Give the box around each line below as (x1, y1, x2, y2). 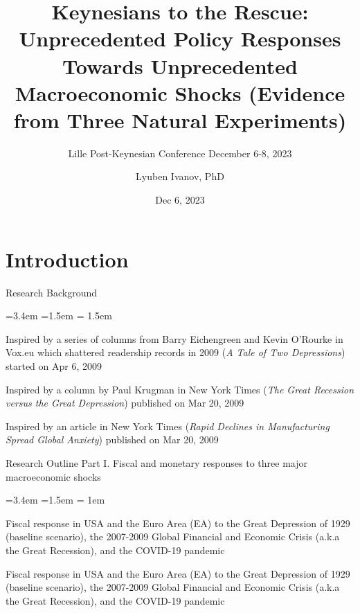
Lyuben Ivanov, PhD (136, 169, 224, 184)
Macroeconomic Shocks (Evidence (15, 78, 345, 107)
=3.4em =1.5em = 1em (6, 492, 105, 507)
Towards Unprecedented (62, 51, 298, 80)
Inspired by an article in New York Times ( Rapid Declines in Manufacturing (6, 418, 330, 433)
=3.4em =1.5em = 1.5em (6, 308, 112, 323)
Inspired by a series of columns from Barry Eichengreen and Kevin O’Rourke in (6, 331, 343, 346)
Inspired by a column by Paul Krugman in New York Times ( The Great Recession (6, 382, 354, 396)
